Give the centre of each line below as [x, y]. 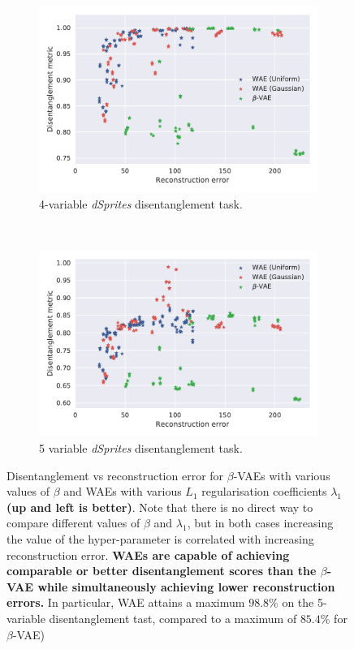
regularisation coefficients [264, 491]
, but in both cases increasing [260, 523]
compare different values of [73, 523]
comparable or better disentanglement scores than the [162, 571]
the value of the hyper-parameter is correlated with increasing [160, 539]
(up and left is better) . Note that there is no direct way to [160, 507]
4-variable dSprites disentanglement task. [141, 203]
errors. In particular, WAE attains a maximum [126, 602]
